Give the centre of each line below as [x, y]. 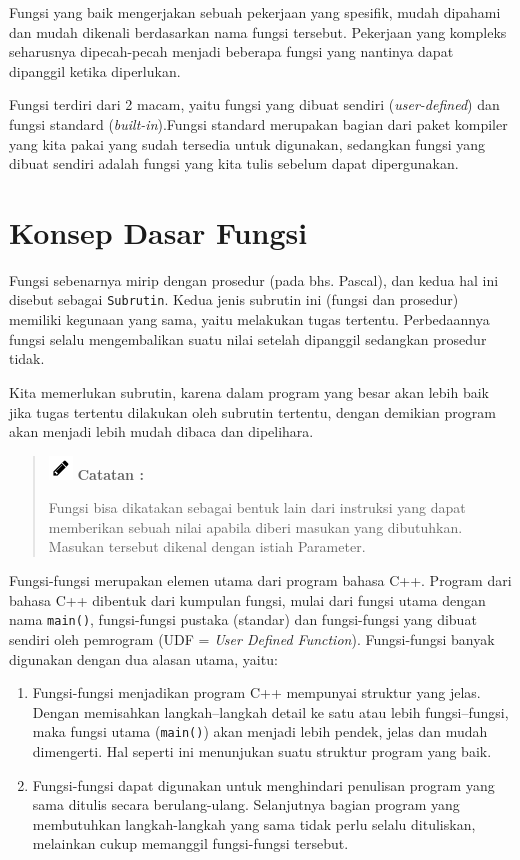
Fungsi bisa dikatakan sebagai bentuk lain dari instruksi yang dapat [257, 507]
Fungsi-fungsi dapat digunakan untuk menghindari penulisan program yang [263, 784]
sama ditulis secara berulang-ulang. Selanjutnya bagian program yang [246, 804]
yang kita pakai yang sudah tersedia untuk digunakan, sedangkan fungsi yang [247, 143]
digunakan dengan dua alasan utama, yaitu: [143, 658]
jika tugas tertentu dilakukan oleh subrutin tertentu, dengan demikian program [252, 411]
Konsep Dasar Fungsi [158, 231]
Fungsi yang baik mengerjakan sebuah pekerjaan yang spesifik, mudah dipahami [255, 12]
